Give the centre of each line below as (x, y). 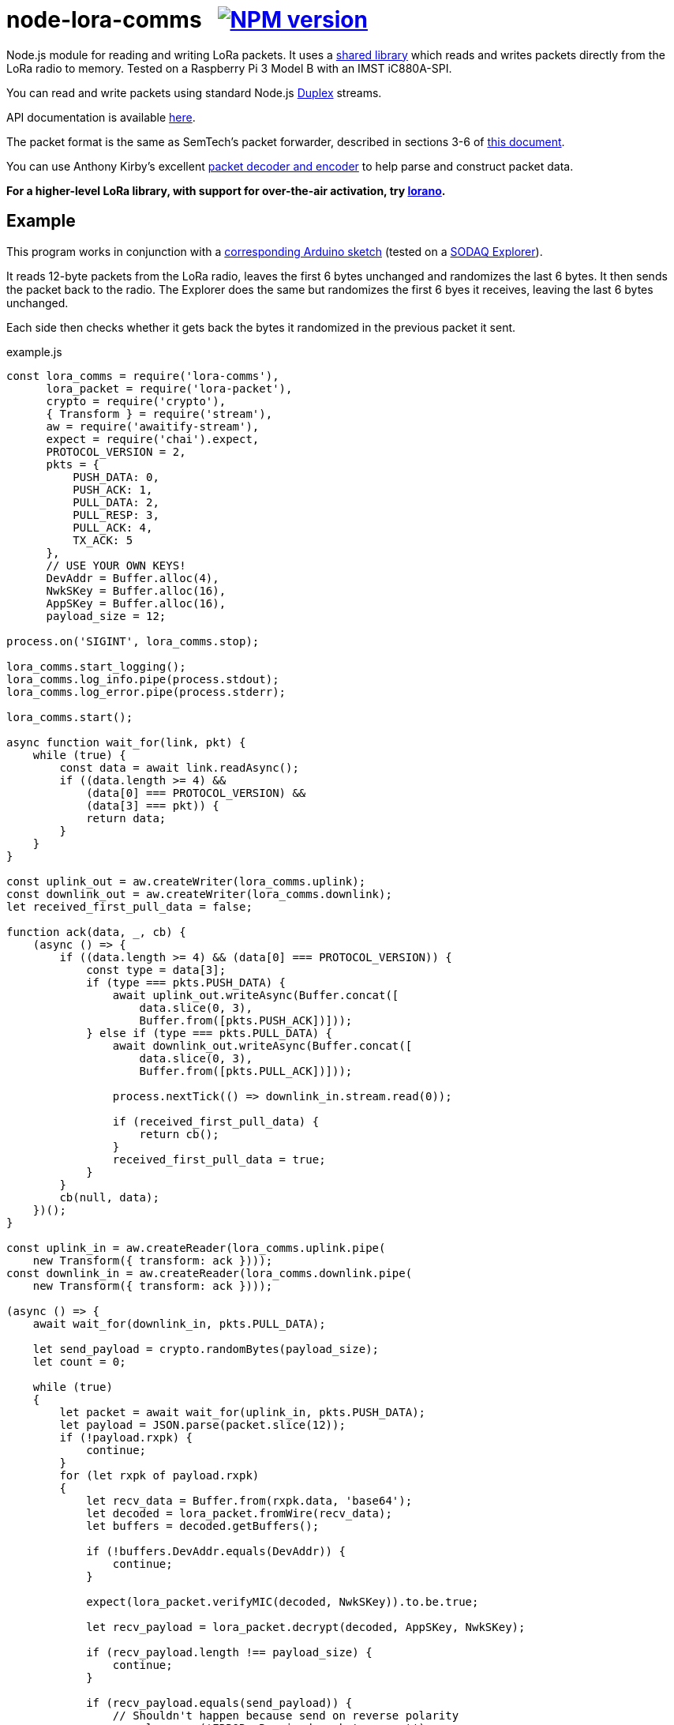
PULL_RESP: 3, (116, 515)
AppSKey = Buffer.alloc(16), (136, 603)
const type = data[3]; (156, 970)
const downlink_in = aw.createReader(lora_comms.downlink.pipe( (210, 1273)
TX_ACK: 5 (103, 540)
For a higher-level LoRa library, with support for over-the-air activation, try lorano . (226, 190)
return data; (126, 818)
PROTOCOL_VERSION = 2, (116, 451)
